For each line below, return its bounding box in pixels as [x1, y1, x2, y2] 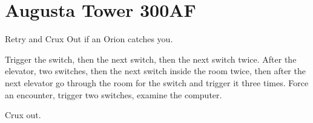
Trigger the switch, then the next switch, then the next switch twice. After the [5, 52, 297, 65]
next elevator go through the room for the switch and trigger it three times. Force [5, 76, 309, 89]
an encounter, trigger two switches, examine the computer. [5, 88, 222, 101]
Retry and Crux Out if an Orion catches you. [5, 33, 173, 45]
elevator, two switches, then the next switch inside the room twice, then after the [5, 65, 306, 77]
